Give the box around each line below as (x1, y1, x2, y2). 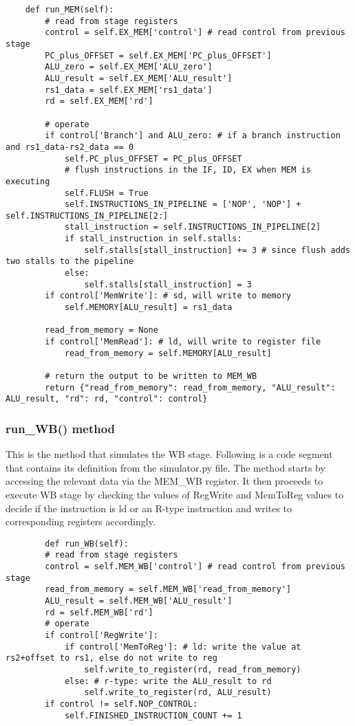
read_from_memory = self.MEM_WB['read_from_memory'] (45, 584, 292, 595)
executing (6, 176, 50, 186)
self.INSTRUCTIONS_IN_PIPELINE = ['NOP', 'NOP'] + (64, 199, 301, 210)
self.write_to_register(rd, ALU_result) (84, 687, 272, 698)
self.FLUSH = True (64, 188, 149, 198)
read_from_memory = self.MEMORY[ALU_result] (64, 348, 272, 358)
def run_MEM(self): (25, 5, 114, 14)
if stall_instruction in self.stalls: (64, 234, 242, 244)
